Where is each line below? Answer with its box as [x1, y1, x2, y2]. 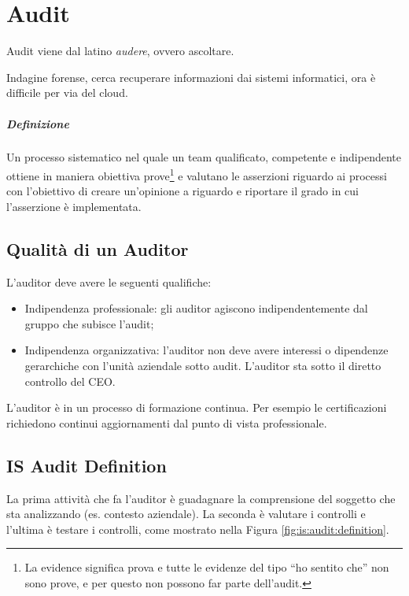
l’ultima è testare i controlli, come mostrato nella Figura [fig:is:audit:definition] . [6, 520, 389, 537]
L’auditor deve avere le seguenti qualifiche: [6, 273, 212, 290]
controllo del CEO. [24, 372, 116, 389]
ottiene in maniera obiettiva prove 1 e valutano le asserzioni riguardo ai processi [6, 165, 387, 183]
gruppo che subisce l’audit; [24, 315, 154, 331]
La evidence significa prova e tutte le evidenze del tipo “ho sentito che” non [24, 559, 389, 576]
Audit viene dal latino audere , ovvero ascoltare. [6, 43, 234, 59]
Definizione [6, 115, 69, 131]
